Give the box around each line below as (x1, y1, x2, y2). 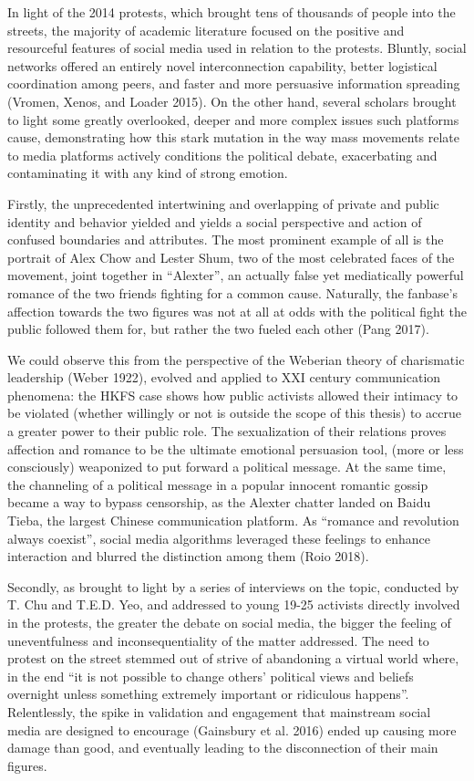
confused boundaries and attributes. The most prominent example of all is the (7, 230, 444, 249)
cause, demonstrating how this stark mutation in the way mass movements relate (7, 128, 460, 147)
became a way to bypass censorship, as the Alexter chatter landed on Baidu (7, 493, 431, 512)
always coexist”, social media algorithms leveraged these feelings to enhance (7, 528, 431, 547)
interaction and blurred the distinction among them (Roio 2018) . (7, 547, 369, 566)
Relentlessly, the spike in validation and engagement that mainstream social (7, 702, 431, 721)
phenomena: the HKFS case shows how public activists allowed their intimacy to (7, 385, 459, 404)
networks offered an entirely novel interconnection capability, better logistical (7, 56, 438, 75)
